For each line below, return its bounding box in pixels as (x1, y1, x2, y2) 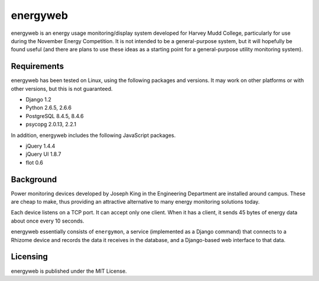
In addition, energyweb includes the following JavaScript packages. (11, 132, 176, 139)
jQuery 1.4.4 (25, 142, 56, 149)
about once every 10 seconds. (11, 217, 85, 224)
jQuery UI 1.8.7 (25, 151, 61, 158)
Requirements (11, 61, 64, 71)
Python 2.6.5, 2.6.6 (25, 104, 72, 112)
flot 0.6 (25, 159, 44, 166)
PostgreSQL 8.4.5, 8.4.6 (25, 112, 84, 119)
